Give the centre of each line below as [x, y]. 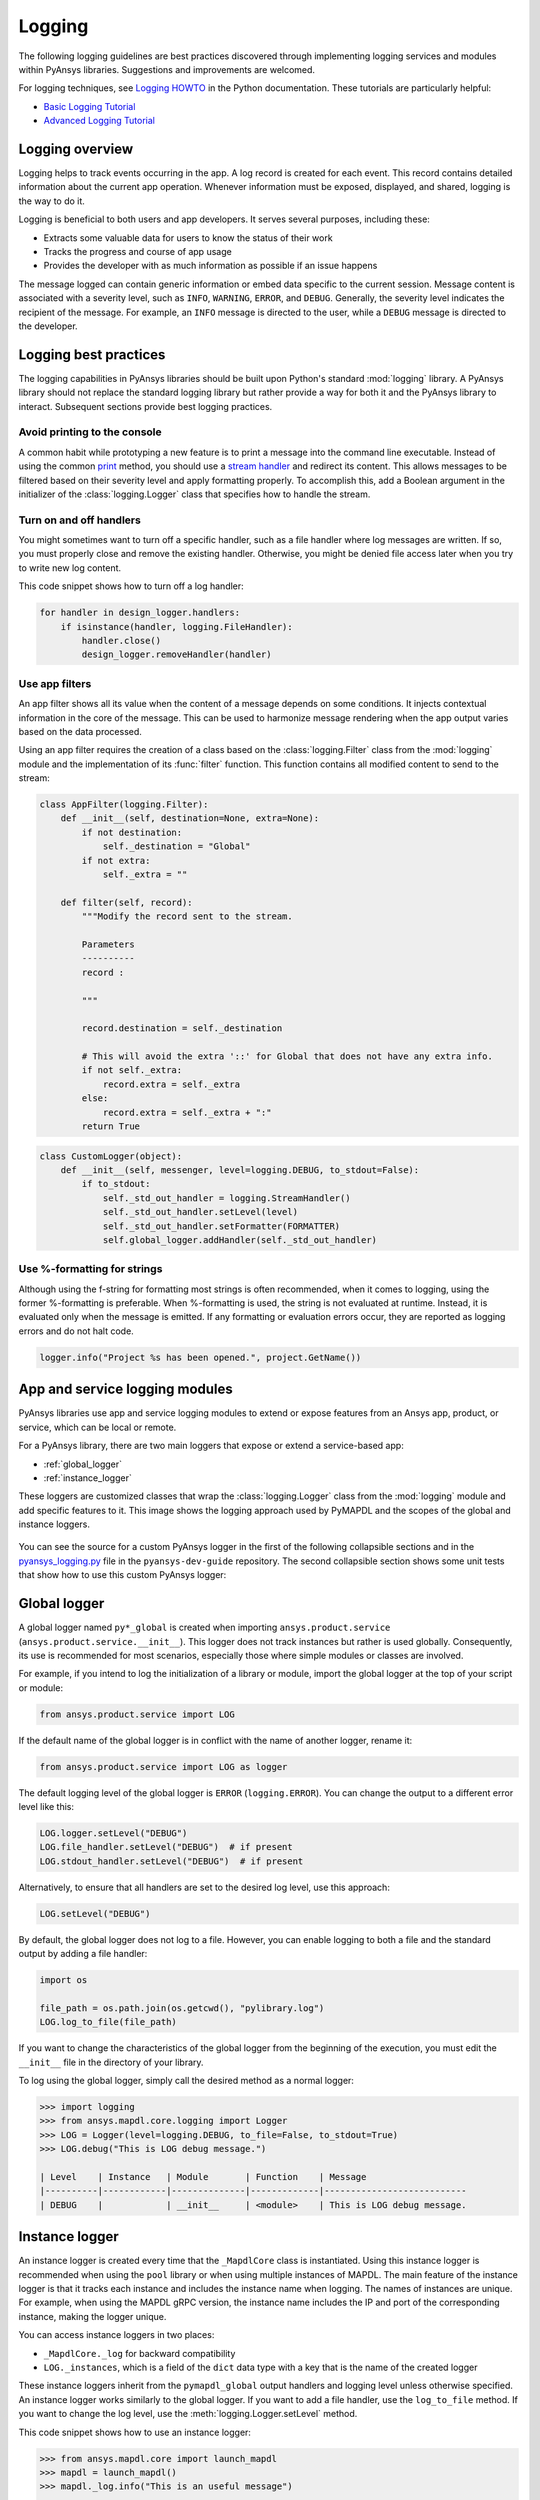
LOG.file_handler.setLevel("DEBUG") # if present [166, 1847]
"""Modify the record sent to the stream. [187, 916]
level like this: [46, 1807]
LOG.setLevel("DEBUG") [95, 1913]
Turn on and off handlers [80, 520]
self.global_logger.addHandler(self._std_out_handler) [240, 1239]
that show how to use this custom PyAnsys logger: [122, 1575]
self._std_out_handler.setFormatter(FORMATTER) [221, 1226]
